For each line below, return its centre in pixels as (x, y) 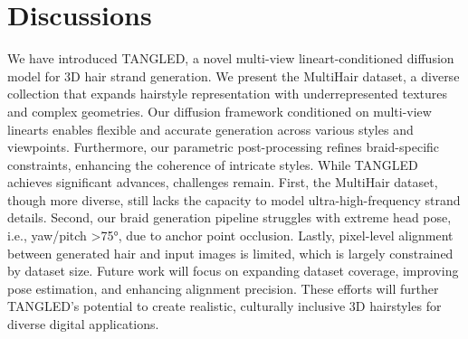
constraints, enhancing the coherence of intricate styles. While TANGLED (213, 164)
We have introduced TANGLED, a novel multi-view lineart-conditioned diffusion (231, 58)
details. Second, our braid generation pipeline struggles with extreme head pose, (229, 217)
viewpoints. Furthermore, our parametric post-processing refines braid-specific (224, 147)
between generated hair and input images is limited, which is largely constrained (230, 253)
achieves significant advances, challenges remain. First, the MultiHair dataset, (223, 182)
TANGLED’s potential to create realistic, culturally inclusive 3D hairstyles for (224, 306)
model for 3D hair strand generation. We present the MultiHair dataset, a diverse (234, 75)
